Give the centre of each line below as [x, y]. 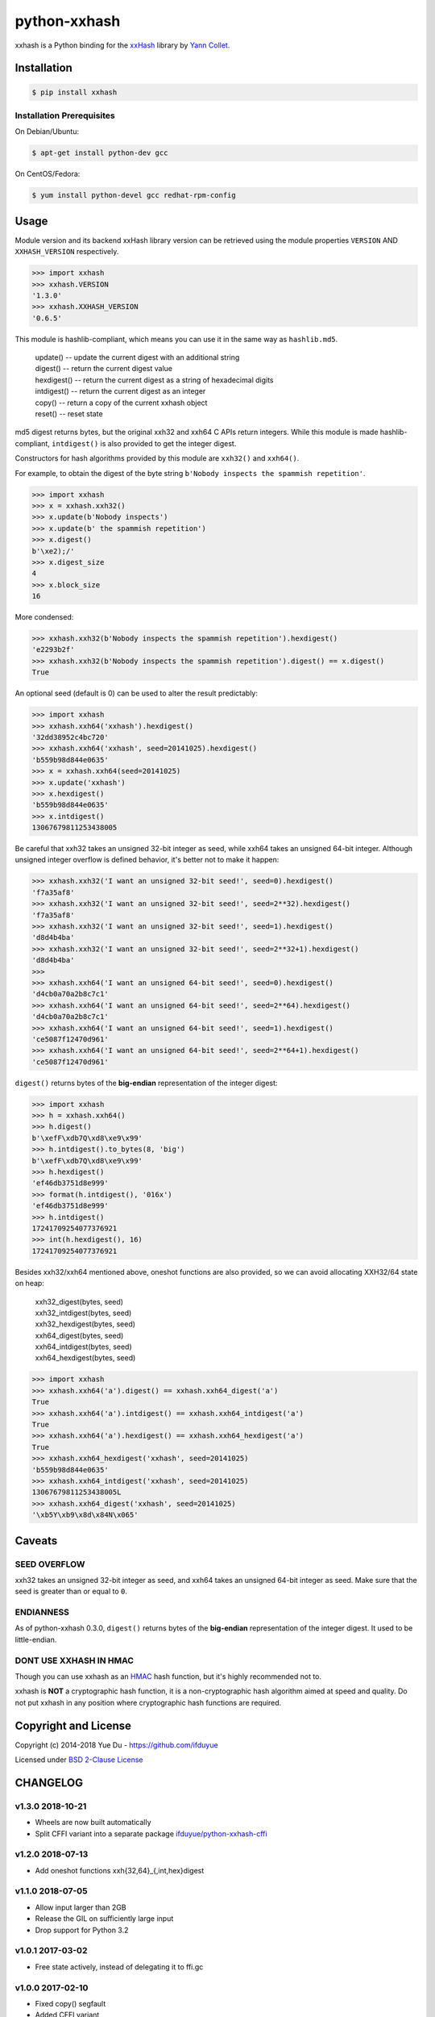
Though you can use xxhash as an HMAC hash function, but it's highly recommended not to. [168, 1676]
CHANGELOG [49, 1783]
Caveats [36, 1541]
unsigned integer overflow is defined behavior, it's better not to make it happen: [147, 860]
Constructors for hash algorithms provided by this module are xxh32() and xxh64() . [157, 458]
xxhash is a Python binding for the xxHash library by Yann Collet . [122, 45]
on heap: [29, 1284]
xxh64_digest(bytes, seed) [79, 1335]
